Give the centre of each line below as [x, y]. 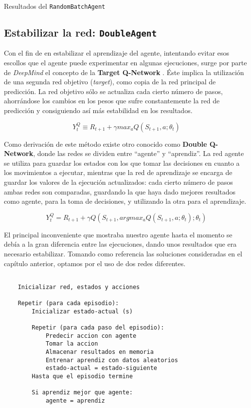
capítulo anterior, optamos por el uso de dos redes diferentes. [95, 263]
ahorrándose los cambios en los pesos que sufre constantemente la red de [112, 101]
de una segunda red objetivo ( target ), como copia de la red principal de [110, 82]
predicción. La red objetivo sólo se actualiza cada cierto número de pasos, [113, 91]
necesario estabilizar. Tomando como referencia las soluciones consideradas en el [123, 253]
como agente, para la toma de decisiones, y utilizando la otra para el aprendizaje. [125, 201]
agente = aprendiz [75, 400]
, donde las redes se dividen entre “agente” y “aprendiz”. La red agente [139, 153]
